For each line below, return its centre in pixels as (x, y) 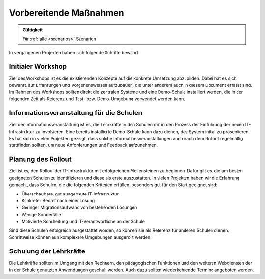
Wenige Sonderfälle (41, 214)
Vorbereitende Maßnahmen (67, 13)
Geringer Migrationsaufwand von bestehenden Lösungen (79, 208)
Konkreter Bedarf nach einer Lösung (58, 200)
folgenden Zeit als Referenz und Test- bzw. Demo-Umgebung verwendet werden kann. (97, 99)
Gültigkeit (33, 30)
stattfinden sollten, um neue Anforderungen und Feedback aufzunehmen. (83, 145)
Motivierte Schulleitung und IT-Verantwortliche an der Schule (83, 222)
